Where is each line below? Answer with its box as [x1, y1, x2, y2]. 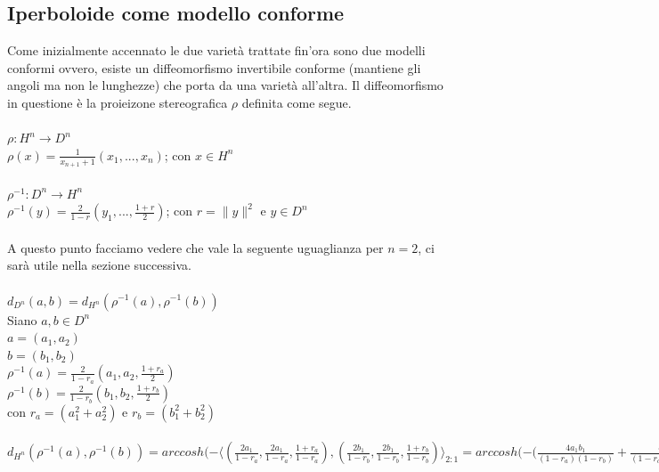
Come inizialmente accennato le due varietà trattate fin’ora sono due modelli [7, 41, 426, 60]
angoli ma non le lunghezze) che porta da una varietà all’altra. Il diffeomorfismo [7, 76, 443, 94]
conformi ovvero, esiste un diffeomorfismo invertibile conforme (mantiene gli [7, 58, 421, 77]
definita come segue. [241, 93, 352, 111]
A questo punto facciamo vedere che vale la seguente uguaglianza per [7, 238, 384, 256]
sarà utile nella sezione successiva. [7, 256, 191, 274]
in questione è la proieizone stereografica [7, 93, 228, 111]
